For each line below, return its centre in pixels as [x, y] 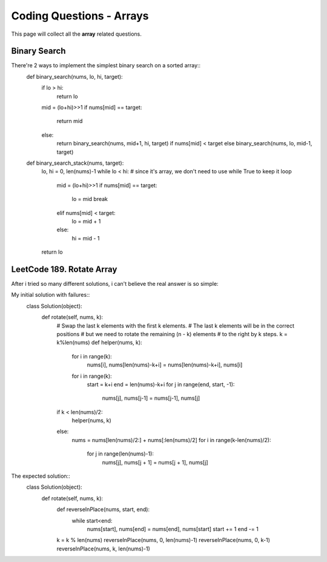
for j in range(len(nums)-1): [121, 454]
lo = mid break [90, 199]
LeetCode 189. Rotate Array [64, 269]
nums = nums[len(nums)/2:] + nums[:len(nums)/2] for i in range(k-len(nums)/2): [171, 440]
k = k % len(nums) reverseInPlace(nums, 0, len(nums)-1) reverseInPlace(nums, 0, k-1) [163, 540]
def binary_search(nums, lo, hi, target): [75, 76]
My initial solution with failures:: [51, 295]
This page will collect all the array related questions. [76, 34]
